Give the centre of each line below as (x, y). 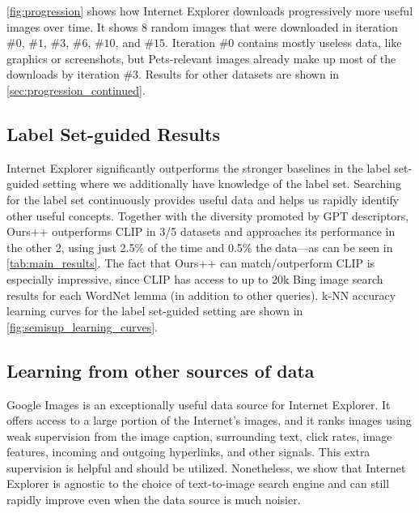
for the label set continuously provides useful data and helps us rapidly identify (203, 199)
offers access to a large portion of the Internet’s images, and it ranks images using (209, 420)
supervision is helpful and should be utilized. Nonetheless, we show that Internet (206, 467)
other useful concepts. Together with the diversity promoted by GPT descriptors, (208, 215)
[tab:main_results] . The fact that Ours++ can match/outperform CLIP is (191, 263)
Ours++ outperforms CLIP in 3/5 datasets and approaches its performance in (201, 231)
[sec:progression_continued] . (76, 90)
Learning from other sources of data (161, 370)
